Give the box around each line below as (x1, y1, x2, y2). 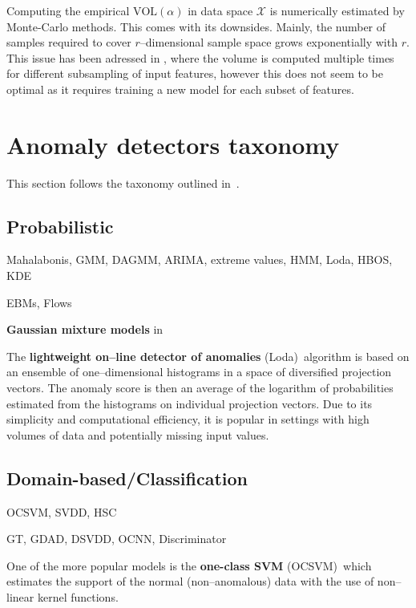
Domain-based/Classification (6, 465, 248, 490)
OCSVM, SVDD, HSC (6, 503, 117, 520)
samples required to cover (6, 34, 131, 51)
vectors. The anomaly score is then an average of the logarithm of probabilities (6, 379, 394, 396)
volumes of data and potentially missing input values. (6, 426, 269, 443)
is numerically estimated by (269, 2, 405, 18)
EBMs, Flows (6, 294, 72, 310)
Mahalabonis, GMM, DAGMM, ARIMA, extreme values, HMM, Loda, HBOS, (6, 251, 393, 268)
